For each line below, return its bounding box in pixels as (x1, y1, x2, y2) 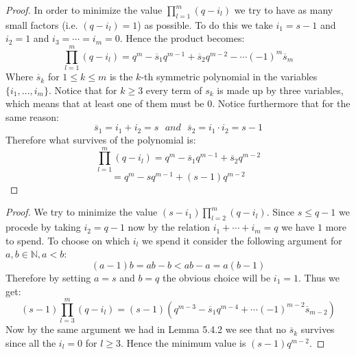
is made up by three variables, (217, 82, 344, 97)
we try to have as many (234, 3, 333, 16)
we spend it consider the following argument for (141, 233, 342, 247)
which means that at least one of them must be (5, 96, 204, 111)
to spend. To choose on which (5, 233, 130, 247)
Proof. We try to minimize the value (5, 205, 158, 219)
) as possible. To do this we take (137, 17, 273, 32)
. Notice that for (48, 82, 117, 97)
